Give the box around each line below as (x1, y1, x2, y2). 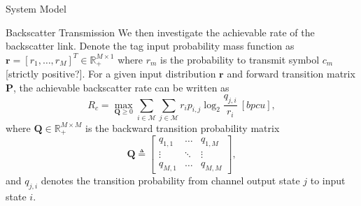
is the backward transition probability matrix (85, 120, 280, 135)
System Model (6, 1, 66, 15)
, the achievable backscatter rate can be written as (13, 80, 229, 94)
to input (310, 173, 346, 188)
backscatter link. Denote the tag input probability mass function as (6, 38, 295, 53)
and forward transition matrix (227, 66, 355, 81)
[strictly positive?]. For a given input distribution (6, 66, 216, 81)
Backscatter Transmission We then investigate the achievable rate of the (6, 24, 315, 39)
